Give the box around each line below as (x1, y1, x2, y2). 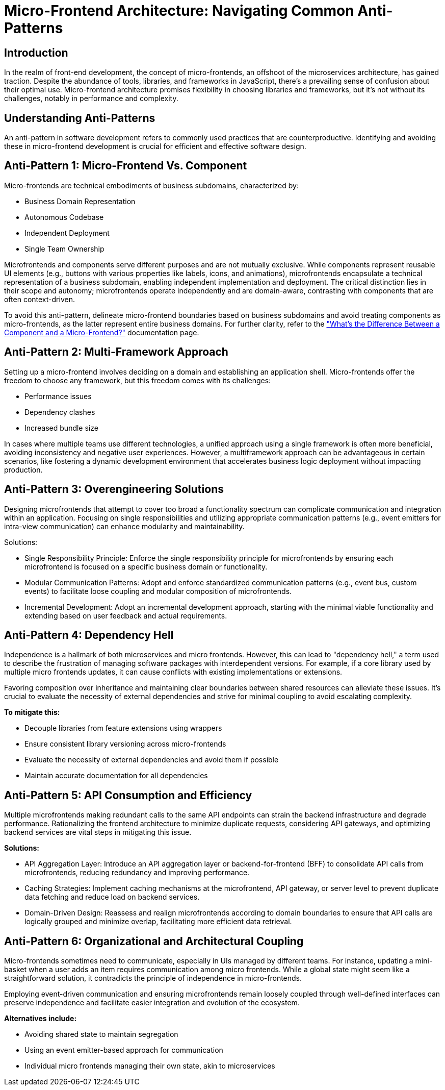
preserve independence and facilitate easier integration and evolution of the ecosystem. (4, 998, 300, 1007)
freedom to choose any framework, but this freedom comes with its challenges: (4, 376, 271, 385)
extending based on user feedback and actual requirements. (24, 611, 227, 620)
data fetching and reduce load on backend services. (24, 893, 200, 902)
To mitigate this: (4, 708, 60, 717)
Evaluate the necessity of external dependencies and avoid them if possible (24, 755, 279, 764)
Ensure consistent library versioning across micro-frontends (24, 739, 226, 749)
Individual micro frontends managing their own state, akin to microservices (24, 1061, 275, 1071)
